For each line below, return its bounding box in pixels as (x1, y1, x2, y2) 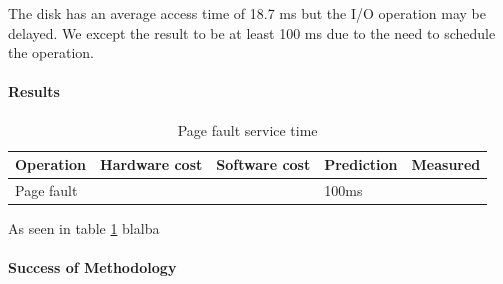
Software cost (216, 154, 311, 175)
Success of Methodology (8, 257, 177, 278)
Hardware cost (100, 154, 203, 175)
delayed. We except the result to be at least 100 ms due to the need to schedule (8, 22, 496, 43)
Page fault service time (177, 119, 318, 140)
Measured (411, 154, 481, 175)
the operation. (8, 42, 95, 63)
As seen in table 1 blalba (8, 218, 160, 239)
